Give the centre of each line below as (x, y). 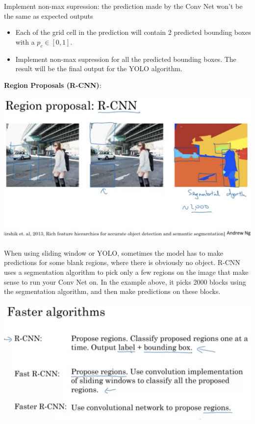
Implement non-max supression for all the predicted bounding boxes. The (126, 59)
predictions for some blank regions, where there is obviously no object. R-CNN (122, 262)
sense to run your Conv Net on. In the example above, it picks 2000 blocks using (125, 281)
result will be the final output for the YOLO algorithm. (99, 68)
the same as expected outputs (49, 15)
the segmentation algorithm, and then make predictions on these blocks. (112, 291)
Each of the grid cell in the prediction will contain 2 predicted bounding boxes (133, 32)
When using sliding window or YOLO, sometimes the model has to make (114, 252)
